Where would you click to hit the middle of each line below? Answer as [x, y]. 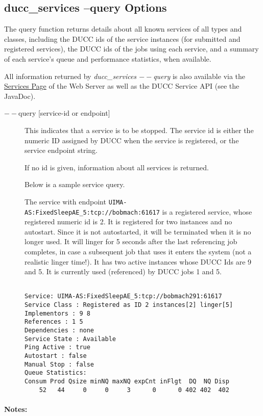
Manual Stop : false [59, 364]
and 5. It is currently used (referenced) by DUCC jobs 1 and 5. [123, 271]
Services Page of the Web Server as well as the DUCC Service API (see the [122, 86]
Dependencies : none [59, 331]
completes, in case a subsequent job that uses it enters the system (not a [138, 252]
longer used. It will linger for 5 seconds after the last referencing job [131, 241]
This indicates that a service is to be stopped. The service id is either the [139, 130]
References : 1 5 [54, 322]
